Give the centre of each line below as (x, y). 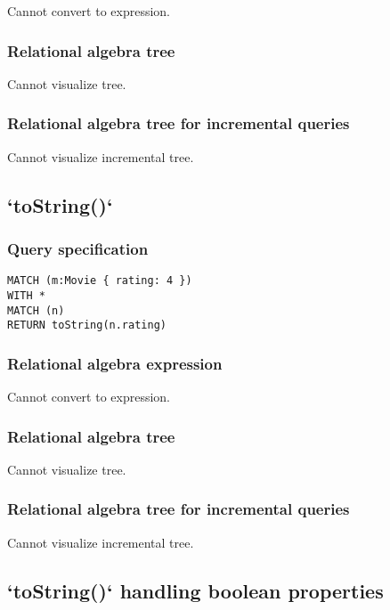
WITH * (26, 295)
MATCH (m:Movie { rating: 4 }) (100, 281)
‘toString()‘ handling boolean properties (195, 590)
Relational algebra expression (115, 363)
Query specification (78, 248)
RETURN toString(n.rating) (87, 325)
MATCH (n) (36, 310)
